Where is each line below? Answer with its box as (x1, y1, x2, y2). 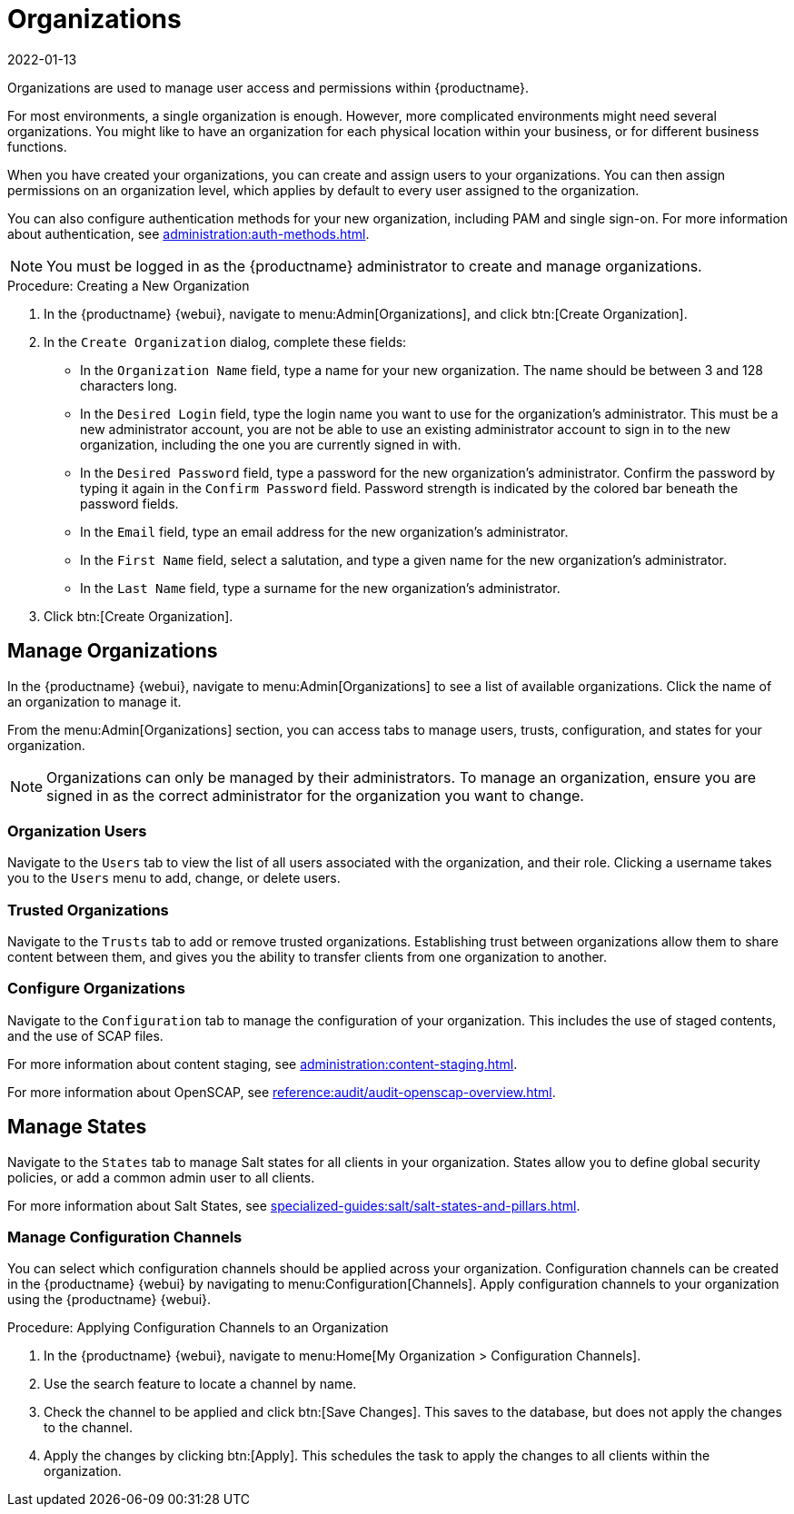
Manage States (7, 1115, 147, 1139)
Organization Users (7, 821, 147, 840)
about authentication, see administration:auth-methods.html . (7, 225, 370, 242)
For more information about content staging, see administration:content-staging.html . (7, 1055, 518, 1072)
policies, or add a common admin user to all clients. (7, 1169, 315, 1185)
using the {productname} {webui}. (7, 1291, 212, 1308)
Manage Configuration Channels (7, 1228, 243, 1247)
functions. (7, 138, 67, 154)
